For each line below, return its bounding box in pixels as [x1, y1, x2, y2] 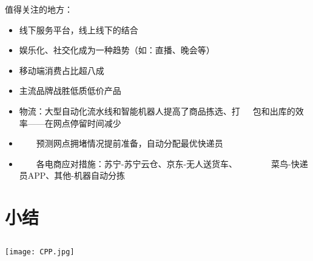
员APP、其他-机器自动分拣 [19, 169, 126, 182]
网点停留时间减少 [53, 116, 121, 129]
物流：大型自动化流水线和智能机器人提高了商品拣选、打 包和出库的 [19, 104, 295, 117]
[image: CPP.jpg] [5, 247, 75, 256]
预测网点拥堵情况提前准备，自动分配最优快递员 [36, 137, 223, 150]
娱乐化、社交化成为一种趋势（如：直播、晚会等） [19, 44, 215, 56]
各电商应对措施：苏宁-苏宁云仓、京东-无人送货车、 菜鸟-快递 [36, 157, 308, 170]
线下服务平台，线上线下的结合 [19, 23, 138, 36]
